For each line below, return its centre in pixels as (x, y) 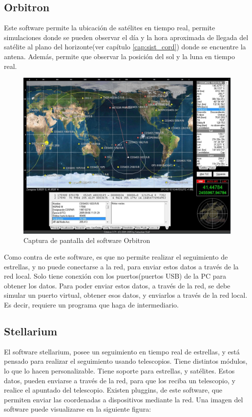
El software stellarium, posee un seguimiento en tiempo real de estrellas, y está (122, 351)
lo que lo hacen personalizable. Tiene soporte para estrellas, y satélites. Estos (119, 370)
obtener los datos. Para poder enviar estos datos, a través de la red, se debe (117, 285)
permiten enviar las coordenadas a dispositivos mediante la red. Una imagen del (124, 399)
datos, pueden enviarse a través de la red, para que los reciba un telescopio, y (120, 380)
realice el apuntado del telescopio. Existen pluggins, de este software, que (113, 390)
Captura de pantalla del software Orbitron (87, 240)
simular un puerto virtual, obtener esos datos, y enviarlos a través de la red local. (126, 295)
